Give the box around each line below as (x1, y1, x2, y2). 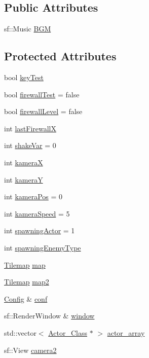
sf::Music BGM (4, 23, 51, 34)
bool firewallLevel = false (4, 106, 83, 117)
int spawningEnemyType (4, 242, 81, 253)
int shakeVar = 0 (4, 140, 56, 151)
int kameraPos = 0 (4, 191, 63, 202)
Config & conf (4, 293, 48, 304)
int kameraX (4, 157, 43, 167)
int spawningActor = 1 (4, 225, 75, 236)
